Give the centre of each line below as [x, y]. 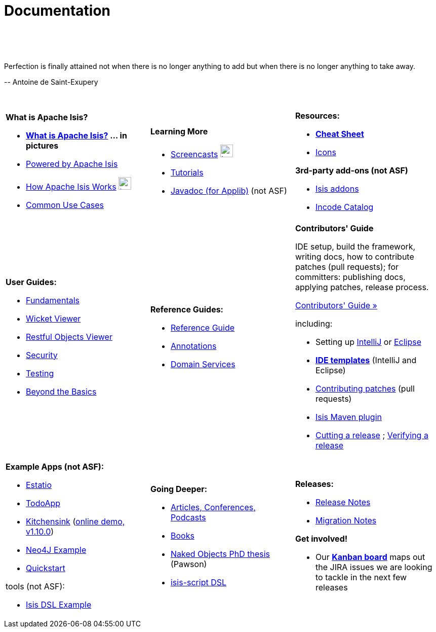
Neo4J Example [56, 550]
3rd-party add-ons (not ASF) [351, 170]
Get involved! [321, 538]
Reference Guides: [187, 309]
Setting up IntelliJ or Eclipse [368, 342]
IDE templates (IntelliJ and [366, 360]
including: [314, 323]
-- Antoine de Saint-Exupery [51, 82]
